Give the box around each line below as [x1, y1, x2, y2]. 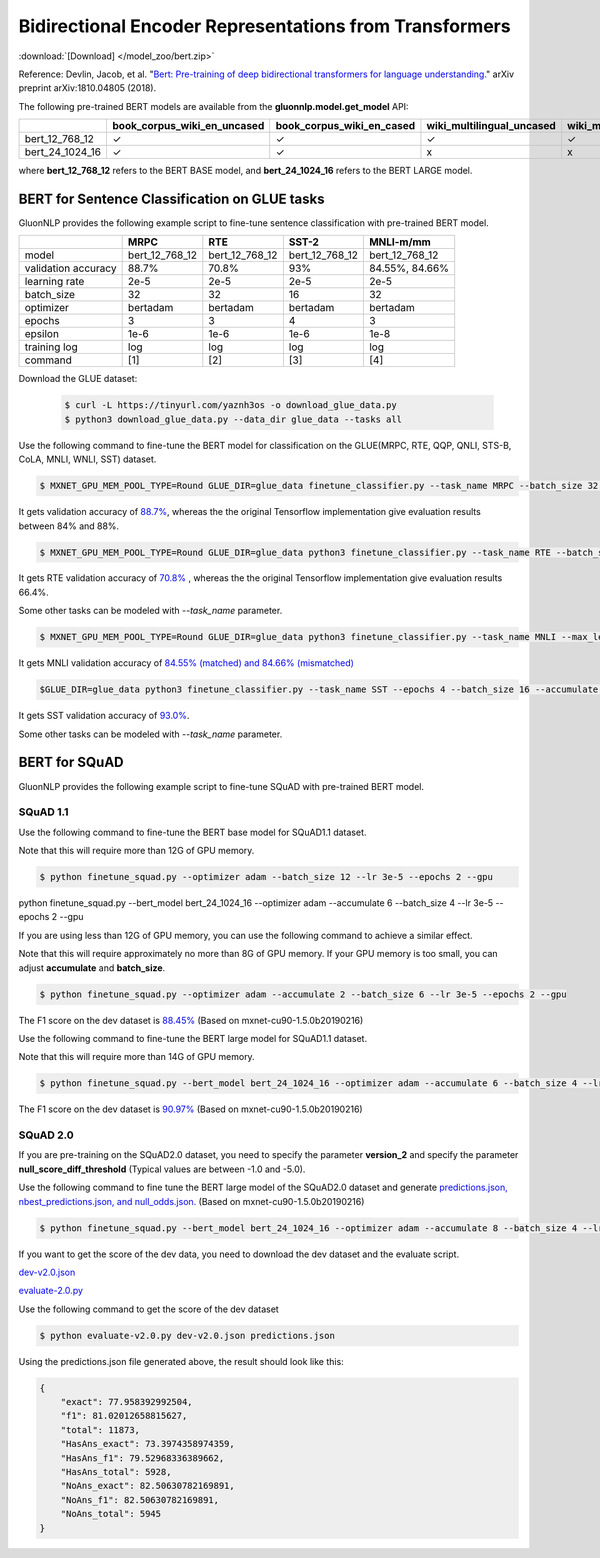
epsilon [24, 327, 60, 341]
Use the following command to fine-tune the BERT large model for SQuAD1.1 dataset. [18, 1032, 368, 1044]
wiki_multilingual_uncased [426, 119, 557, 133]
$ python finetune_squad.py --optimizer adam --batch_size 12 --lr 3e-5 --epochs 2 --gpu [39, 871, 494, 883]
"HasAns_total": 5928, [60, 1466, 172, 1478]
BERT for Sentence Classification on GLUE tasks [18, 190, 325, 207]
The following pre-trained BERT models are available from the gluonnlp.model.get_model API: [18, 100, 409, 112]
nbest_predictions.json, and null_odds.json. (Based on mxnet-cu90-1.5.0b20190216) [18, 1195, 365, 1207]
